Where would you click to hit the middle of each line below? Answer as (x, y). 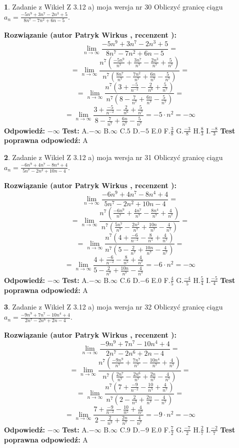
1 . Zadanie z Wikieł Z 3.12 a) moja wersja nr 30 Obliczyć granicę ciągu (113, 7)
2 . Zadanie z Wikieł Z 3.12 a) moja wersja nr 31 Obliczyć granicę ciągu (113, 157)
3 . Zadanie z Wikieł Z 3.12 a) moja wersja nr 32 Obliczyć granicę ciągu (113, 307)
